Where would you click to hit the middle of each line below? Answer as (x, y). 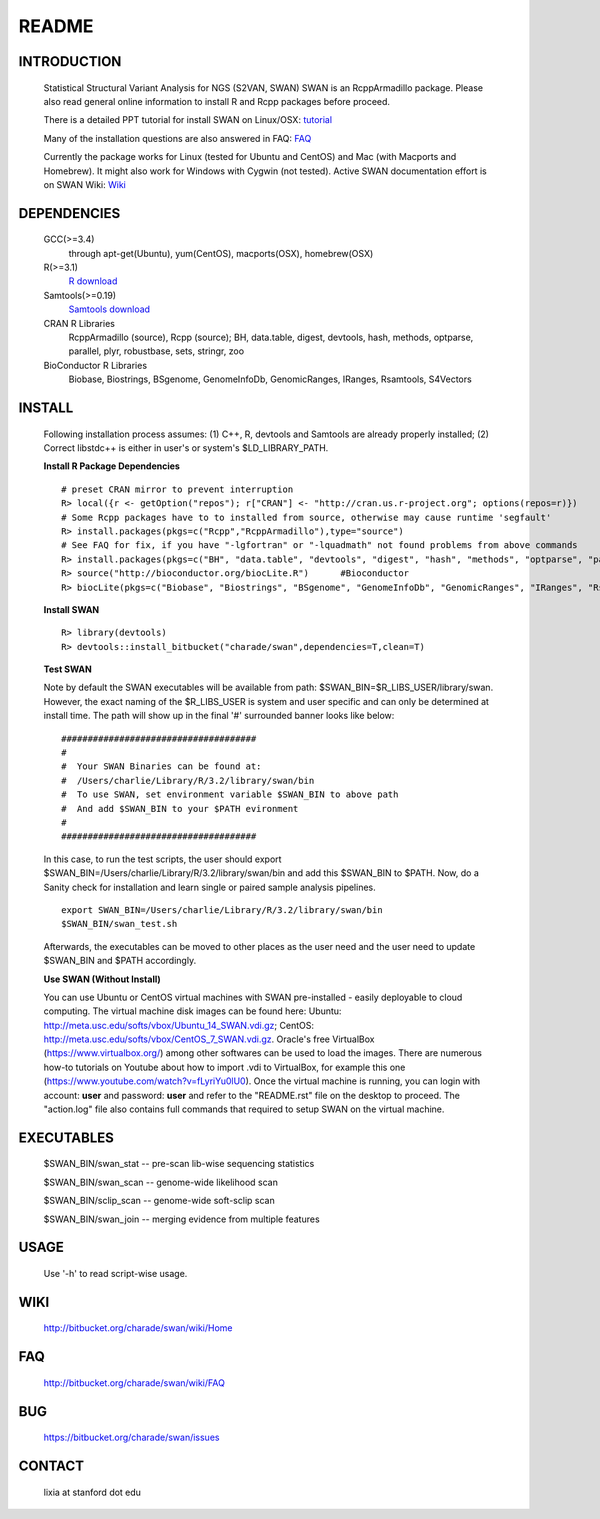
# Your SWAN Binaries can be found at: (161, 766)
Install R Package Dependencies (111, 466)
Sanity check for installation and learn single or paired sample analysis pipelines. (210, 887)
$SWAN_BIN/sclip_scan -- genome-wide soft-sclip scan (159, 1201)
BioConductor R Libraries (95, 365)
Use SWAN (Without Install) (102, 979)
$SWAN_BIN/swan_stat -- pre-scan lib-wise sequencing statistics (179, 1164)
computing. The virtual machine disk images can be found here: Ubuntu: (192, 1011)
